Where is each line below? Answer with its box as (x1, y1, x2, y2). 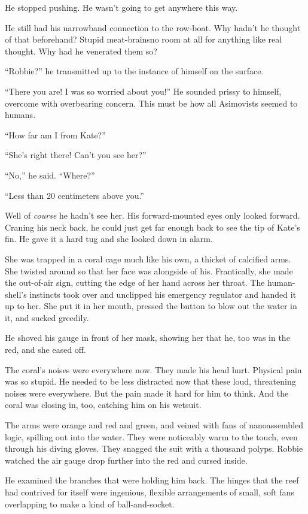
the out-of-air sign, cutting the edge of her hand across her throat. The (5, 276, 265, 289)
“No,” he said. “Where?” (5, 168, 95, 181)
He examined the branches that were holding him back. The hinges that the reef (5, 474, 299, 486)
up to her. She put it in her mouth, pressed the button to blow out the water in (5, 300, 297, 312)
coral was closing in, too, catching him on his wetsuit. (5, 398, 202, 411)
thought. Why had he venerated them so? (5, 44, 157, 57)
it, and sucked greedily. (5, 311, 89, 323)
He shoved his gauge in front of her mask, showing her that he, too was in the (5, 331, 290, 344)
